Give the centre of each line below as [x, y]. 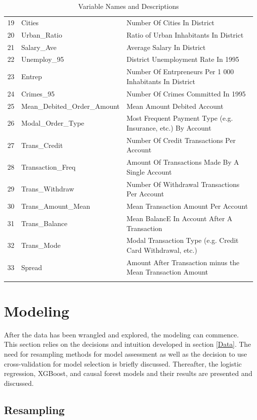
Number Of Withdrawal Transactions [183, 184]
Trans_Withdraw [48, 189]
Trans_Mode [41, 245]
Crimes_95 [38, 93]
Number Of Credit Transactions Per [181, 140]
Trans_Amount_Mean [56, 206]
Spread [32, 267]
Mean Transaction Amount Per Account [187, 206]
